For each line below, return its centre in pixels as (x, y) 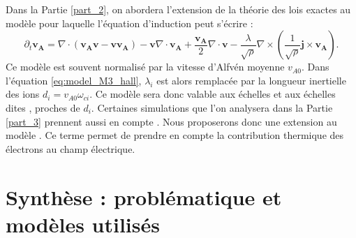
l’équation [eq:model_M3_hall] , (74, 80)
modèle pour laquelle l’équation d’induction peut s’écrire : (129, 23)
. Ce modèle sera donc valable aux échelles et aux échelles (213, 94)
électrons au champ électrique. (71, 148)
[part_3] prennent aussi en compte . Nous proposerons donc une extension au (171, 121)
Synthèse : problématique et (144, 196)
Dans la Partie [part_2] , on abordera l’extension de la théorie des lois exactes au (178, 9)
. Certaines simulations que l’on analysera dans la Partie (212, 107)
